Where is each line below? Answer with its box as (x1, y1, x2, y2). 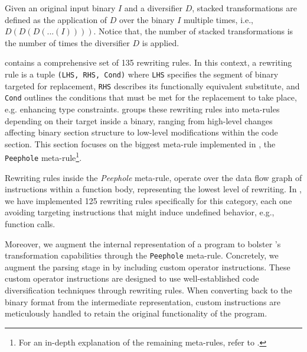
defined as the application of (5, 13, 107, 25)
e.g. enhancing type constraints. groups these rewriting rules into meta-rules (5, 102, 280, 115)
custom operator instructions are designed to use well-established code (5, 272, 259, 285)
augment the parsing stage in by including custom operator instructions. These (5, 260, 290, 273)
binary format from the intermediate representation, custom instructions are (5, 295, 280, 308)
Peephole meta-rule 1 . (5, 150, 82, 163)
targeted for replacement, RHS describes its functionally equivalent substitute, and (5, 79, 300, 92)
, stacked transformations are (192, 2, 297, 14)
